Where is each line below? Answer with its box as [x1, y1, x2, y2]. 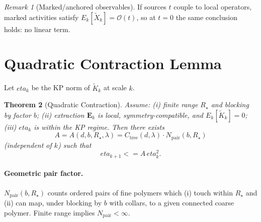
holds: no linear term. [4, 24, 70, 34]
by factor [4, 109, 31, 120]
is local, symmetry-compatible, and [98, 109, 204, 120]
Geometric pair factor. [4, 168, 83, 178]
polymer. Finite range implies [4, 207, 95, 217]
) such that [58, 139, 92, 150]
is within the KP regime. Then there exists [34, 121, 164, 132]
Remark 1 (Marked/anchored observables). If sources [4, 2, 166, 12]
